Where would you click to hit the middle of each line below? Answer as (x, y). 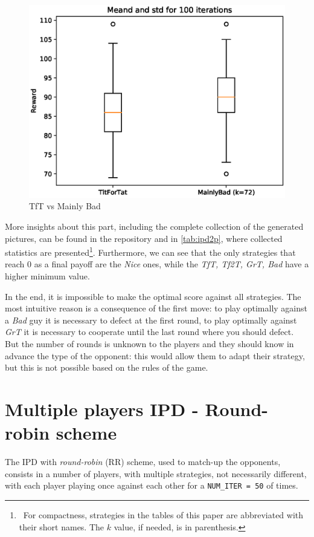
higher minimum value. (47, 276)
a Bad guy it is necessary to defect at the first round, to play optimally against (151, 320)
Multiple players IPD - (102, 408)
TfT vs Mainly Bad (65, 206)
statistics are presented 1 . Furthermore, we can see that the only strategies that (150, 251)
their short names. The (62, 526)
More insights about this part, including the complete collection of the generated (154, 226)
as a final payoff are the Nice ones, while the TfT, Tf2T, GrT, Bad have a (171, 264)
